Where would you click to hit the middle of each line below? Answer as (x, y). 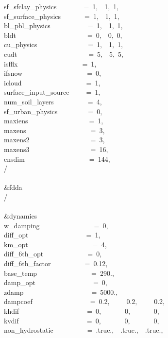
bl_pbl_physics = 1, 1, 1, (63, 25)
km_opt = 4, (55, 244)
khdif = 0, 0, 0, (82, 311)
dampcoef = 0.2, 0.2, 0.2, (84, 301)
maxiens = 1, (54, 121)
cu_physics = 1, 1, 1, (63, 44)
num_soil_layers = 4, (53, 101)
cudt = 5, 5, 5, (64, 54)
